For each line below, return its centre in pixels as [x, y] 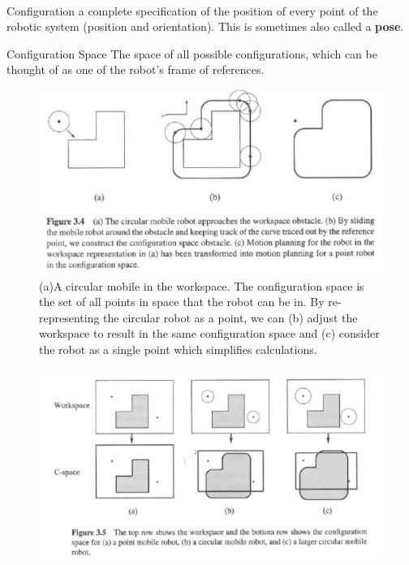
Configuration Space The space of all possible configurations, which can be [192, 53]
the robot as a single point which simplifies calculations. [178, 349]
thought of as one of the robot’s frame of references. [136, 69]
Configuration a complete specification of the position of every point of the [192, 10]
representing [69, 317]
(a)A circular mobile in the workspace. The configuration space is [202, 285]
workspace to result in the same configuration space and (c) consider [209, 333]
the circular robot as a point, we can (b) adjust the [230, 317]
